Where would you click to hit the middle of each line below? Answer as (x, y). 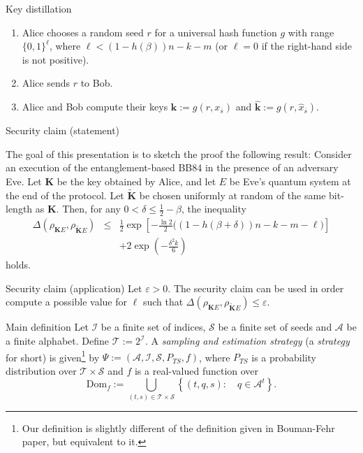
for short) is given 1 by (53, 356)
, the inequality (214, 209)
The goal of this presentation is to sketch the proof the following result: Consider (179, 153)
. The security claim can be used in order (256, 288)
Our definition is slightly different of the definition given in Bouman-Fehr (178, 427)
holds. (18, 265)
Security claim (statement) (63, 130)
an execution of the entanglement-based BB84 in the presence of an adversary (172, 167)
